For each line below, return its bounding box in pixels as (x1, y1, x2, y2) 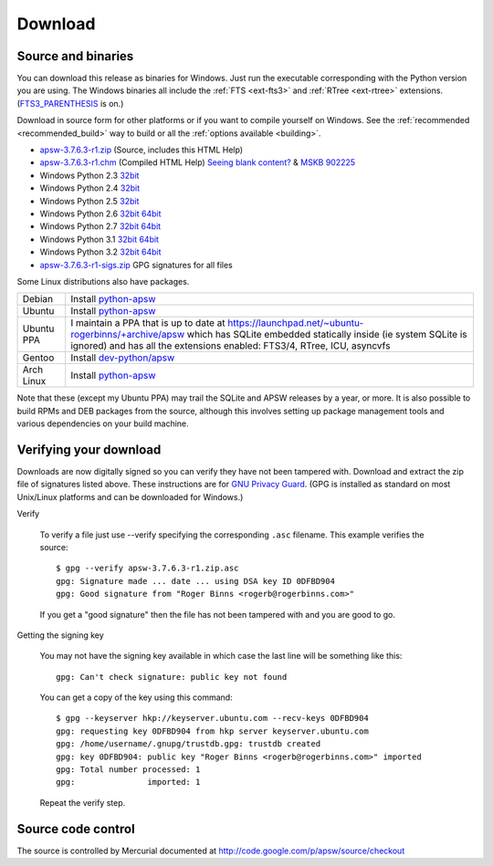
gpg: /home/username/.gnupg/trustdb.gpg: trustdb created (56, 739, 321, 749)
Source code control (16, 821, 136, 837)
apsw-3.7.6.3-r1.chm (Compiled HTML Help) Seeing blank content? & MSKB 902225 (39, 157, 356, 168)
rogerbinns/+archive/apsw (69, 329, 185, 341)
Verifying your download (16, 442, 162, 457)
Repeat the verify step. (39, 797, 126, 808)
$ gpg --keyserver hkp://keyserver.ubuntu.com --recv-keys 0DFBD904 (56, 713, 369, 724)
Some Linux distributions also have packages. (16, 276, 190, 287)
